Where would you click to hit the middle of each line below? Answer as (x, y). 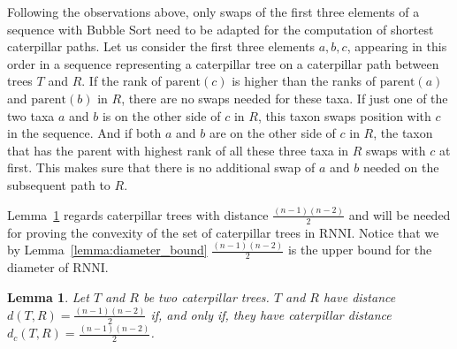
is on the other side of (161, 115)
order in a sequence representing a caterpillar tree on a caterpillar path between (223, 63)
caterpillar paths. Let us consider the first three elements (161, 46)
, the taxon (403, 133)
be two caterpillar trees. (206, 297)
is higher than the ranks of (304, 81)
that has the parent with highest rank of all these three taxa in (178, 150)
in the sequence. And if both (84, 133)
